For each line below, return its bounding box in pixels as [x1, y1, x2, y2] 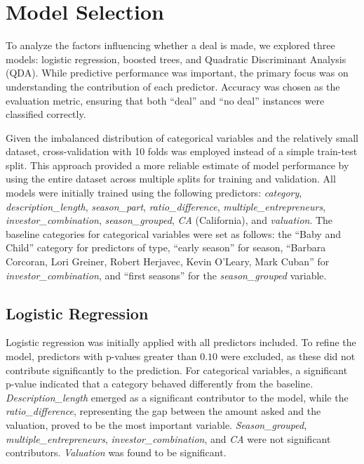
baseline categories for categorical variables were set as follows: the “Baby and [6, 226, 341, 241]
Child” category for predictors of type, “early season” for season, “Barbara [6, 240, 326, 255]
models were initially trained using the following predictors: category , [6, 185, 302, 200]
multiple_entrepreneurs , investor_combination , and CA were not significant [6, 431, 331, 446]
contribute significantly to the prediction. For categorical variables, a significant [6, 362, 348, 377]
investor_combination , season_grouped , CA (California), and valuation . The [6, 213, 333, 227]
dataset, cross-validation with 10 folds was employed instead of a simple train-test [6, 144, 358, 159]
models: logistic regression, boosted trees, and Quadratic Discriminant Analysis [6, 51, 346, 66]
